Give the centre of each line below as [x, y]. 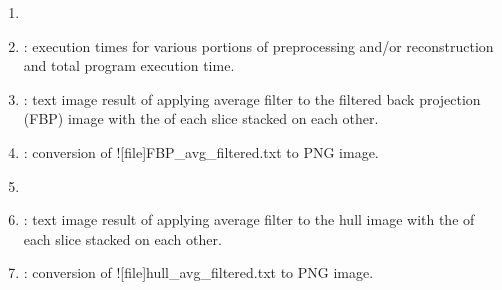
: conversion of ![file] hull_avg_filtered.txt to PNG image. [198, 272]
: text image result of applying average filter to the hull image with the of [249, 219]
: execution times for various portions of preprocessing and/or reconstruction [258, 45]
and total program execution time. [129, 65]
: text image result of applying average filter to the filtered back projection [252, 98]
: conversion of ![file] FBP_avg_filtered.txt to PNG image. [201, 151]
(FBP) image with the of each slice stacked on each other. [201, 118]
